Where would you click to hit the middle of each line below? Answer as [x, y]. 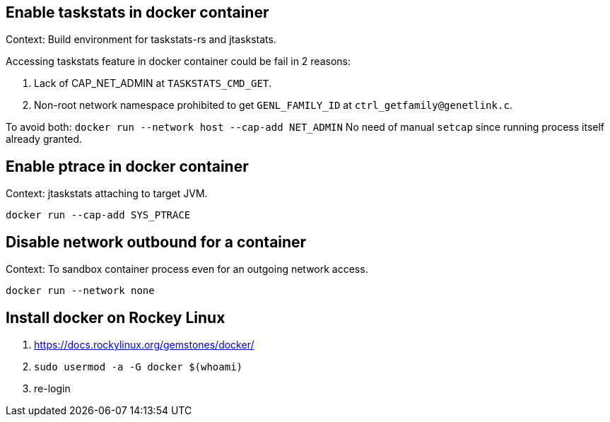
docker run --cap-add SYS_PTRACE [98, 215]
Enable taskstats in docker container [137, 12]
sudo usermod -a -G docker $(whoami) [139, 367]
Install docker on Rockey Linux [116, 317]
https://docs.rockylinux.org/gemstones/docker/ [144, 344]
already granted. [44, 139]
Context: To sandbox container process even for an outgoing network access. [187, 269]
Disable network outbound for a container [156, 242]
